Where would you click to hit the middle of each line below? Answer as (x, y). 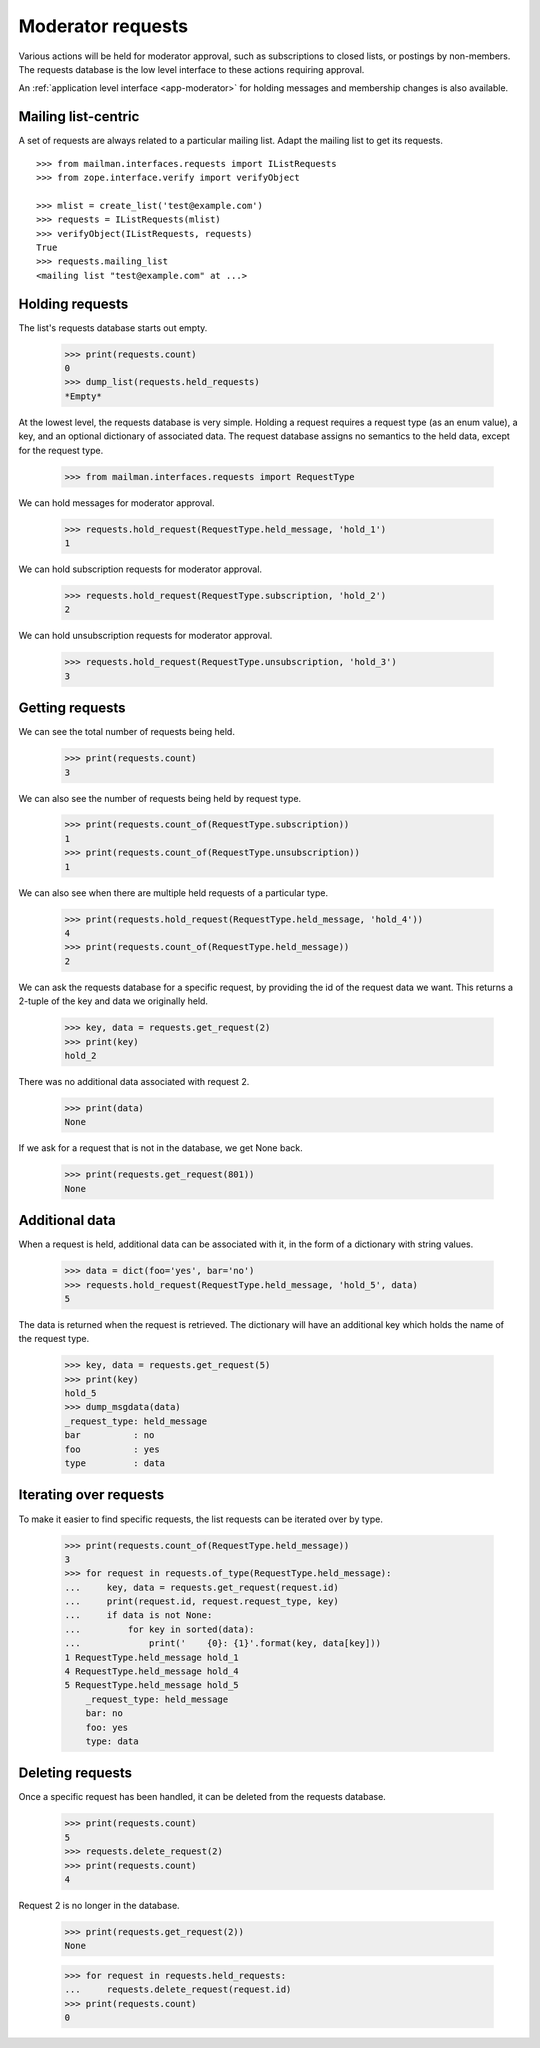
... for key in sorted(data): (159, 1629)
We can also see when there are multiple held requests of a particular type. (173, 892)
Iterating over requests (91, 1495)
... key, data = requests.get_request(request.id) (201, 1587)
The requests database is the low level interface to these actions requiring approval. (191, 69)
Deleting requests (75, 1773)
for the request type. (61, 450)
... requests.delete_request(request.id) (178, 1989)
